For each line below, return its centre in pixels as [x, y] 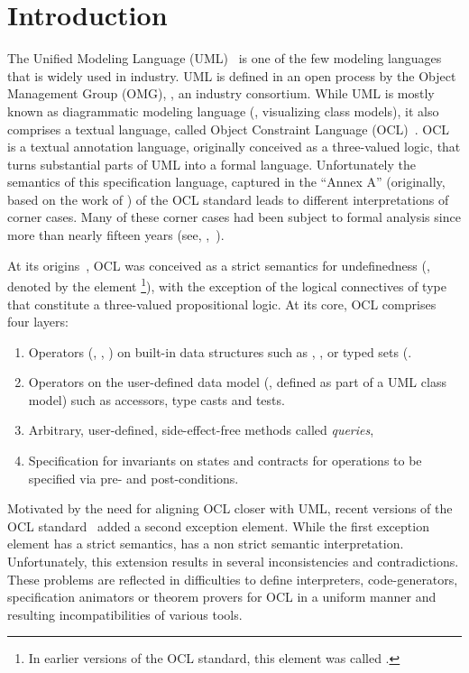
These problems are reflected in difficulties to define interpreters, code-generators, [233, 579]
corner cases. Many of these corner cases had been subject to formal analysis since [234, 217]
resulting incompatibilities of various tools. [125, 614]
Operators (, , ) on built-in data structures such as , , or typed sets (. [220, 351]
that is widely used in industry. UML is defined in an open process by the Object [232, 75]
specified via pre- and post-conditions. [133, 478]
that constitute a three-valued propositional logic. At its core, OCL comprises [222, 304]
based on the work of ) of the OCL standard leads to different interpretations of [228, 199]
